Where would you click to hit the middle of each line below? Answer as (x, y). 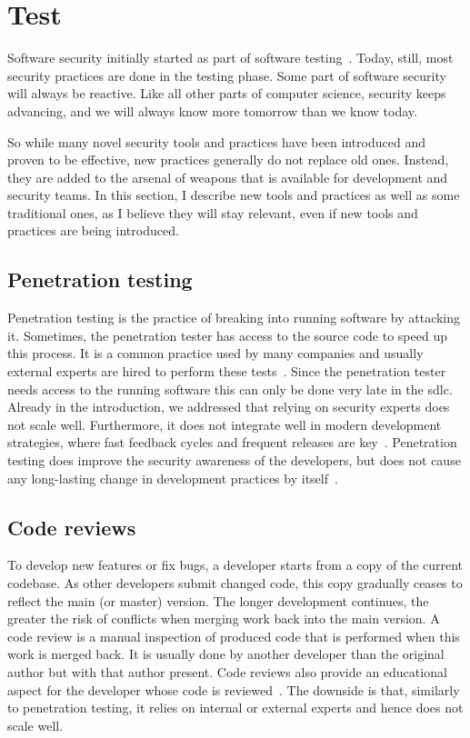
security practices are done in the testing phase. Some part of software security (227, 75)
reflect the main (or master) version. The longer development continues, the (218, 600)
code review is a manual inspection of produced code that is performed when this (234, 636)
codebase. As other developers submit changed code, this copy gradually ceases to (235, 583)
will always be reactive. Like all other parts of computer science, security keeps (227, 93)
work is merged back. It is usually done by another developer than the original (226, 654)
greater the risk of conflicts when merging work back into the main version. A (224, 618)
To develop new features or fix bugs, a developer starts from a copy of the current (235, 565)
